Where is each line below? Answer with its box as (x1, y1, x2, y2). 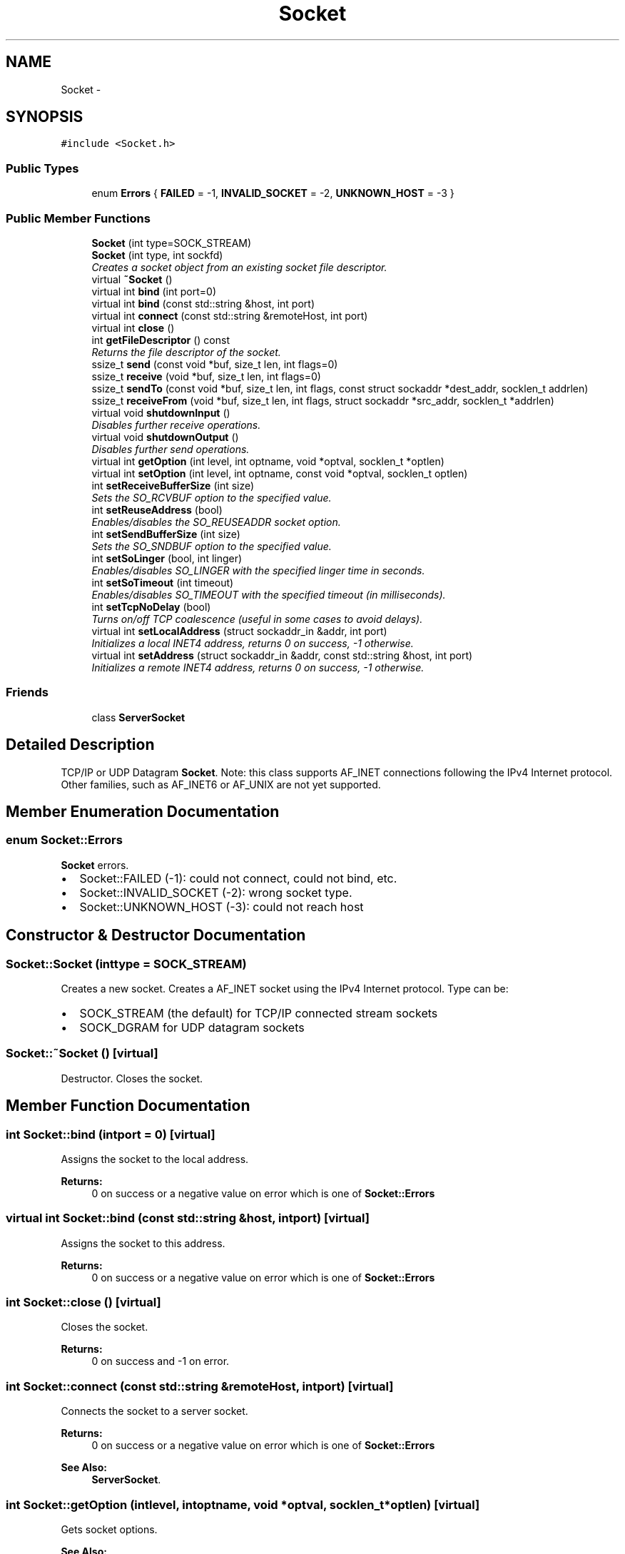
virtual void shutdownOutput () (91, 430, 239, 443)
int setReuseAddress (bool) (91, 503, 223, 516)
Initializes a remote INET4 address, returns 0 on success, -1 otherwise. (91, 661, 425, 674)
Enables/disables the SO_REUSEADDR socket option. (91, 515, 341, 528)
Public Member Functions (6, 210, 151, 225)
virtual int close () (91, 321, 175, 334)
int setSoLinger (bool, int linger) (91, 552, 243, 564)
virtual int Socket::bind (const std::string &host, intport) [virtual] (6, 1211, 370, 1226)
